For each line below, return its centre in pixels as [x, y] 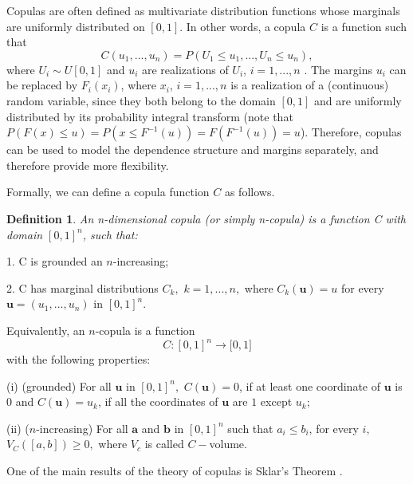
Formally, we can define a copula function [108, 192]
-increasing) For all [82, 428]
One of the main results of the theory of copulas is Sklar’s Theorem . [175, 470]
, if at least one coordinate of [309, 386]
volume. [228, 444]
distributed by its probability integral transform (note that [150, 116]
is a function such [364, 26]
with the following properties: [79, 359]
